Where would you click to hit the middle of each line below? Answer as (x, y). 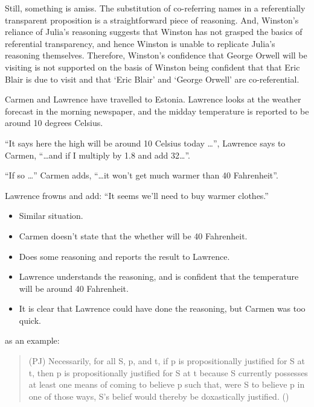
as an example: (32, 340)
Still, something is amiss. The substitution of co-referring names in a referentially (155, 8)
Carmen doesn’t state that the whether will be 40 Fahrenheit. (133, 235)
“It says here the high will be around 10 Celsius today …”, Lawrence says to (145, 143)
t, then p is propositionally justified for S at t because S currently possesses (168, 372)
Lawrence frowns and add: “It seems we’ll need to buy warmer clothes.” (137, 195)
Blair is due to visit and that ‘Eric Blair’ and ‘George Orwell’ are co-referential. (152, 79)
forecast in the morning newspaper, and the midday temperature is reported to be (157, 111)
